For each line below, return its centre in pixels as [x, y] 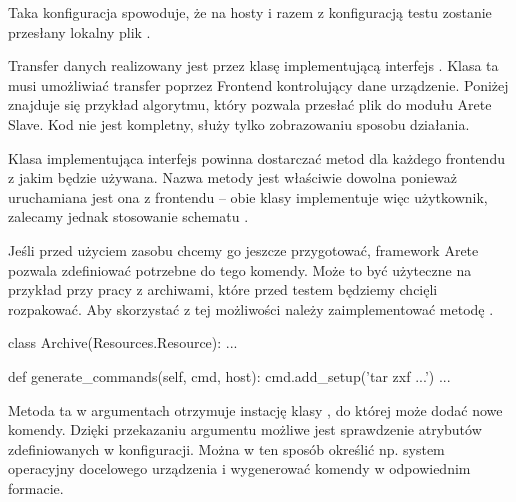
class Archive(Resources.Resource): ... [123, 342]
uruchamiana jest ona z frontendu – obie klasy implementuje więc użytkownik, [248, 196]
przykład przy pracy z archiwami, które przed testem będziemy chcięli [223, 289]
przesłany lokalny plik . [79, 31]
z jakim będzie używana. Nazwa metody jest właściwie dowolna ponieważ [232, 177]
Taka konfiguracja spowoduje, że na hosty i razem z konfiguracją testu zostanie [250, 12]
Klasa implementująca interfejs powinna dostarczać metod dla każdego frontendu [256, 157]
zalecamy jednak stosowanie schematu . [128, 216]
